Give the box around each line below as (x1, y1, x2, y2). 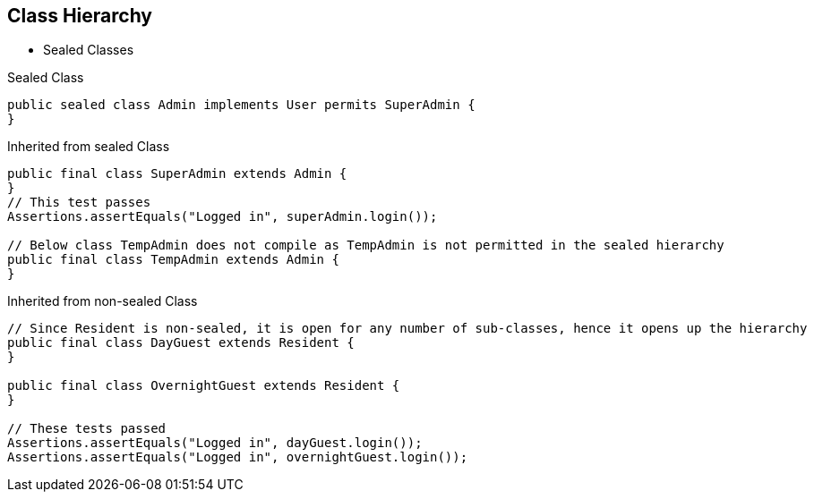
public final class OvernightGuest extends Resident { (7, 378, 400, 393)
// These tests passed (7, 421, 167, 436)
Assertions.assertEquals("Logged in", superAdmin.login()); (7, 209, 438, 224)
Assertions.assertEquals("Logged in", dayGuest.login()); (7, 436, 423, 451)
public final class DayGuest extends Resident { (7, 335, 355, 351)
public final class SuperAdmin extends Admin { (7, 166, 347, 182)
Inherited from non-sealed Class (7, 293, 198, 309)
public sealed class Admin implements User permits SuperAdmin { (7, 97, 476, 113)
